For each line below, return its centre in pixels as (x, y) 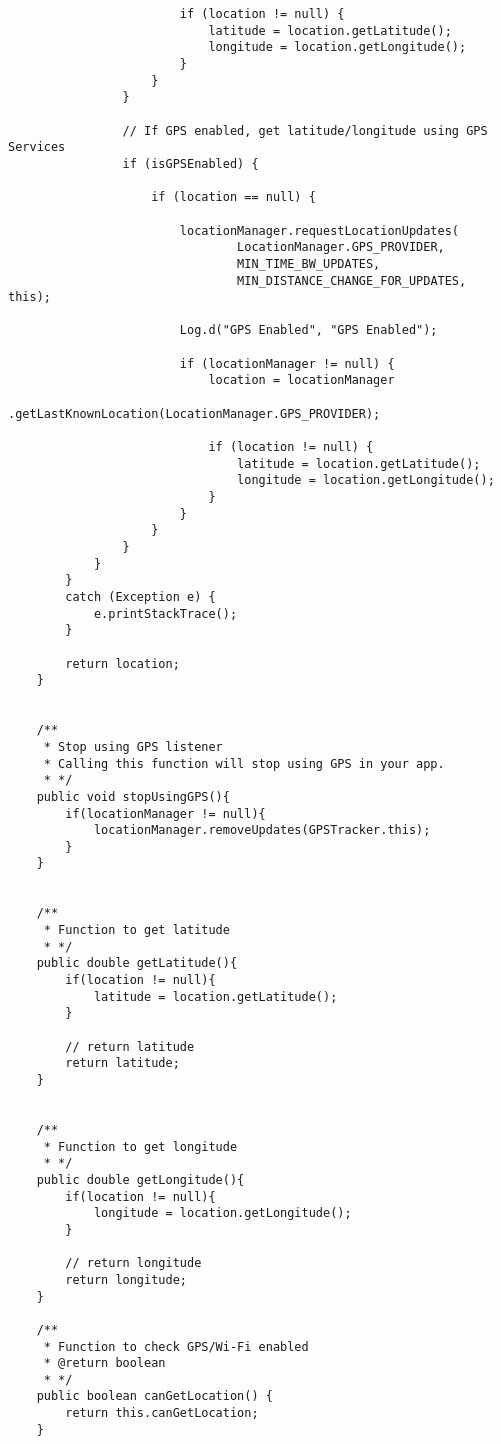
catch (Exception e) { (140, 596)
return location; (122, 663)
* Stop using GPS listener (133, 746)
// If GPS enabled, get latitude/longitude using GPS (305, 130)
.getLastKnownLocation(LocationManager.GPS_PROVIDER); (194, 413)
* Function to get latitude (136, 930)
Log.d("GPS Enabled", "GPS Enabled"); (308, 330)
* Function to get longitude (140, 1146)
